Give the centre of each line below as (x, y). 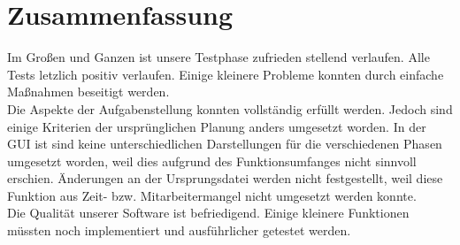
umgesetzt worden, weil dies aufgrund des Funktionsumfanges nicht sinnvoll (212, 161)
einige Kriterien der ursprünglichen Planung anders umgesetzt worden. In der (217, 126)
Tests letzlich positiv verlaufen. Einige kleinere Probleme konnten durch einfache (226, 74)
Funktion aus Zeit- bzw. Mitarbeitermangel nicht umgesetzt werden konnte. (212, 195)
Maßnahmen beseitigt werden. (88, 92)
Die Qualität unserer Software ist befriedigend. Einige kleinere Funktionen (208, 213)
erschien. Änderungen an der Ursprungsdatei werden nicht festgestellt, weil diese (225, 178)
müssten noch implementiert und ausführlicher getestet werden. (179, 230)
